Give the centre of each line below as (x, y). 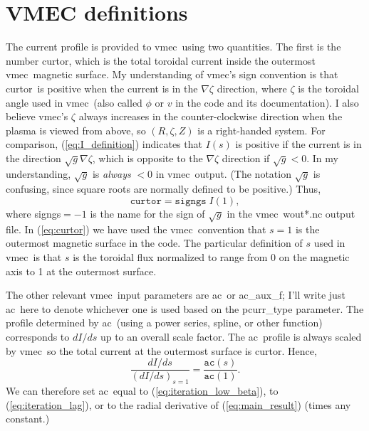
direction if (246, 158)
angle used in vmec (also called (74, 102)
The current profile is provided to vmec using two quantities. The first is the (173, 47)
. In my (322, 158)
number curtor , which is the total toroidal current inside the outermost (161, 60)
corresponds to (38, 336)
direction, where (252, 88)
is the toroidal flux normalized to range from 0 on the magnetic (211, 256)
